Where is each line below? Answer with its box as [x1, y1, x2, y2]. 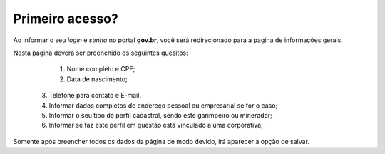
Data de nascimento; [66, 75, 128, 83]
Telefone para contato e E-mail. [48, 91, 142, 100]
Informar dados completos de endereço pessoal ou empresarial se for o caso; [48, 101, 278, 110]
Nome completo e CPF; [66, 65, 135, 73]
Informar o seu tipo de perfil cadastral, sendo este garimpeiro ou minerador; [48, 111, 272, 119]
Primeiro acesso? [13, 11, 119, 26]
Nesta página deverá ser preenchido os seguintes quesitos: [13, 48, 188, 57]
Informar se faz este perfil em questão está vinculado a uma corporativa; [48, 121, 263, 130]
